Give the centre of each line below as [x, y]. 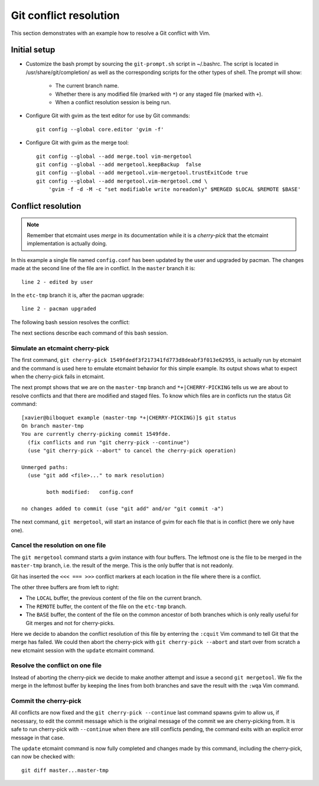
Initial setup [33, 50]
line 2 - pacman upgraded [59, 309]
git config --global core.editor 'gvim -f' [100, 129]
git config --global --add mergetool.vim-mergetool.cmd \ [122, 181]
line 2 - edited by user [57, 282]
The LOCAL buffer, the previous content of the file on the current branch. [114, 598]
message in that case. [38, 738]
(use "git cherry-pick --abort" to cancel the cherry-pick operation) [132, 451]
